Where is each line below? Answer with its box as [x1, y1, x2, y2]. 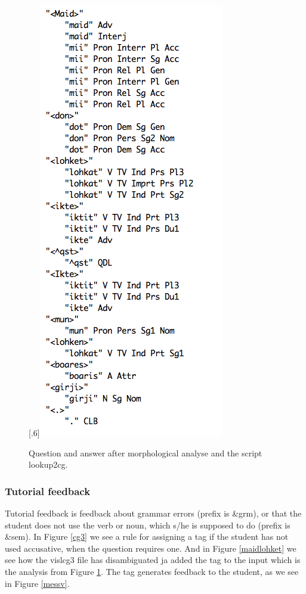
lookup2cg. [29, 458, 68, 471]
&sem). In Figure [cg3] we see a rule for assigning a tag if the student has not [5, 530, 289, 543]
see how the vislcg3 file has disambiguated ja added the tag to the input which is [5, 553, 301, 566]
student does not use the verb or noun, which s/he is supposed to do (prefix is [5, 518, 290, 531]
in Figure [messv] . [5, 577, 70, 589]
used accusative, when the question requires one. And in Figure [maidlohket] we [5, 542, 296, 554]
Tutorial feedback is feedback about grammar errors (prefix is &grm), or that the [5, 507, 302, 519]
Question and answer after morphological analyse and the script [29, 446, 262, 459]
